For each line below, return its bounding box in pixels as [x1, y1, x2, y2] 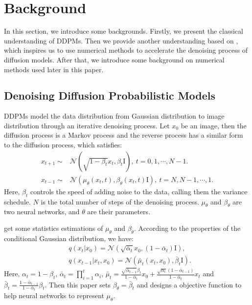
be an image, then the [181, 120, 247, 130]
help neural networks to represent [4, 290, 104, 301]
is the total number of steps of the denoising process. [41, 196, 199, 206]
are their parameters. [87, 206, 151, 217]
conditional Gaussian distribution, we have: [4, 233, 134, 243]
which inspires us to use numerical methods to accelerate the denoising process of [4, 45, 248, 55]
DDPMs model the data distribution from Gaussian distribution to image [4, 111, 225, 121]
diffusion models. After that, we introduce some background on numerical [4, 54, 225, 64]
